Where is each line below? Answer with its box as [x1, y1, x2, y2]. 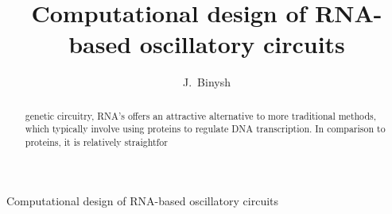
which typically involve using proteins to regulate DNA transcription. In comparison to [25, 122, 386, 136]
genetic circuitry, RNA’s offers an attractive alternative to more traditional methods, [25, 109, 376, 122]
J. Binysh [183, 74, 231, 90]
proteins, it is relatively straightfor [25, 136, 168, 149]
